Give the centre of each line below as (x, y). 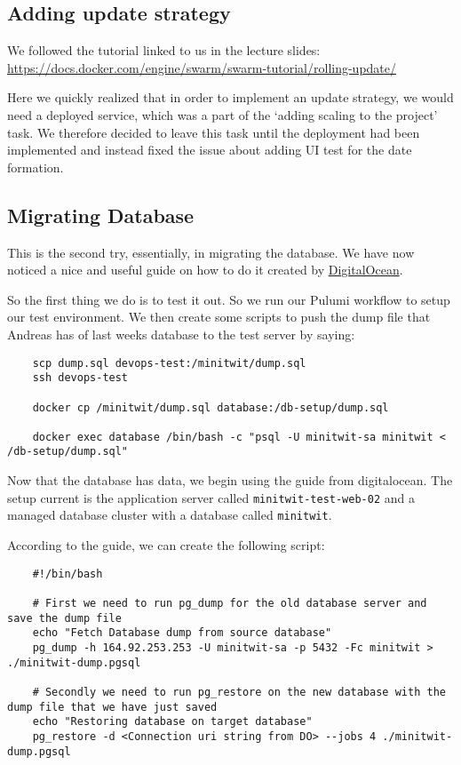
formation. (36, 167)
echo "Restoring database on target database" (172, 722)
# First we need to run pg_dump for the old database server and (230, 603)
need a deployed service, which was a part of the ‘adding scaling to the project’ (223, 114)
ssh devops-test (80, 378)
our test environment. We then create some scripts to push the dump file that (219, 317)
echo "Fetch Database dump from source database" (182, 633)
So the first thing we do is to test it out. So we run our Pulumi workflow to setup (229, 299)
